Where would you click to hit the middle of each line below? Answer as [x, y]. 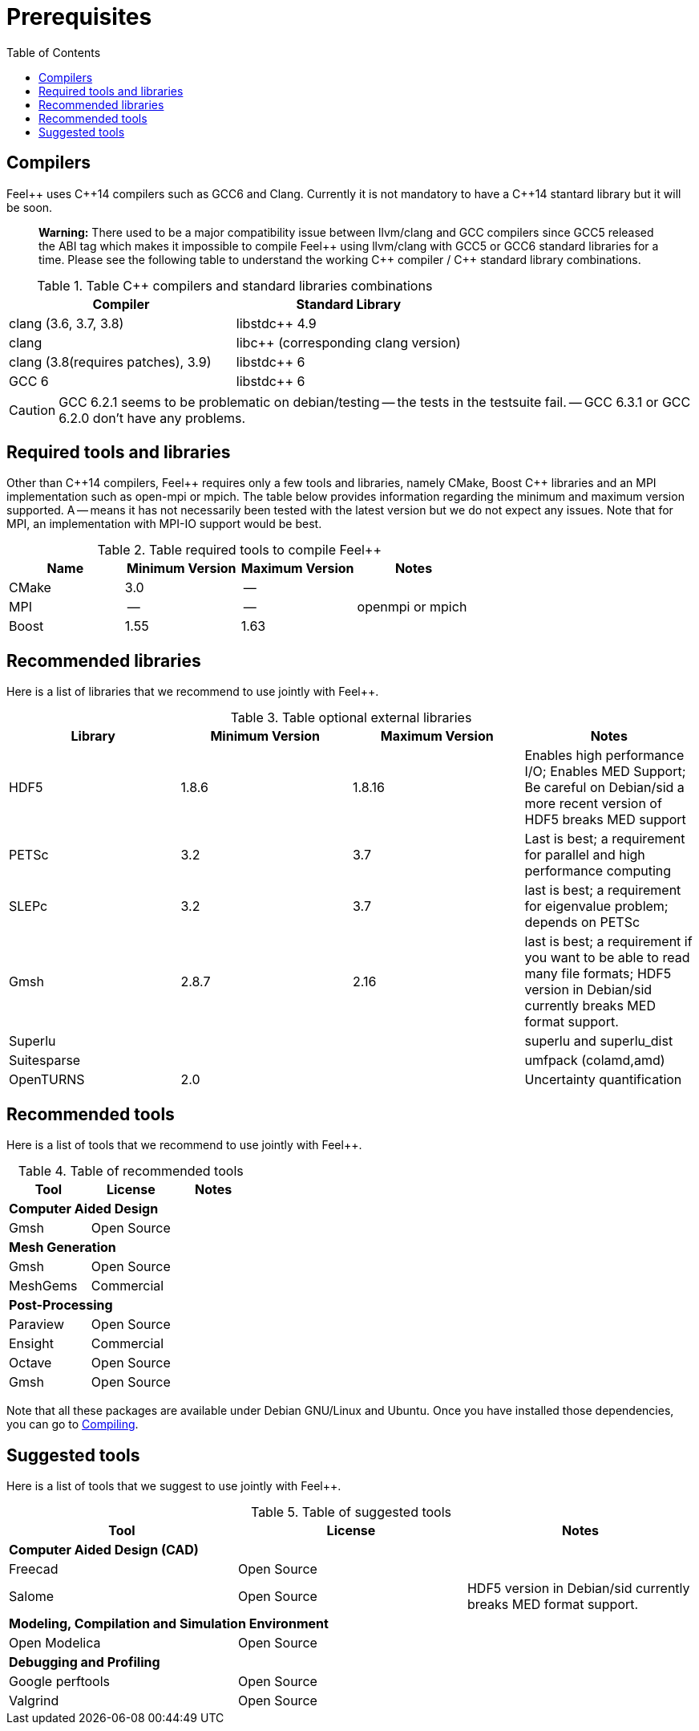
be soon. [30, 207]
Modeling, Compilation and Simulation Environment [169, 1623]
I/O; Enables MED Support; [605, 772]
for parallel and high [585, 855]
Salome [32, 1596]
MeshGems [43, 1286]
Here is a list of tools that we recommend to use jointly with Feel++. [184, 1145]
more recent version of [593, 804]
